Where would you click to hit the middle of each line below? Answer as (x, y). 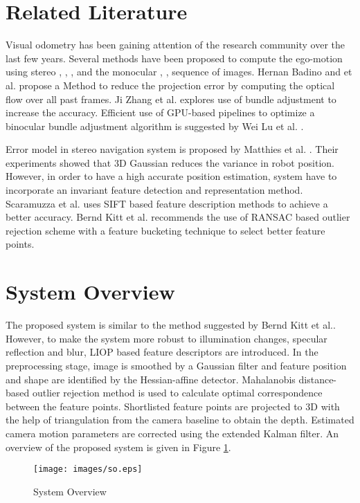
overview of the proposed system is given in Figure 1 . (118, 447)
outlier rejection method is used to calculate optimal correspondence (177, 393)
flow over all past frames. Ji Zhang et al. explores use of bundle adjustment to (171, 99)
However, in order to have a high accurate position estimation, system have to (171, 176)
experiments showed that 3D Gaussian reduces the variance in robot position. (170, 162)
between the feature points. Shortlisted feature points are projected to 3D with (173, 406)
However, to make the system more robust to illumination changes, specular (166, 338)
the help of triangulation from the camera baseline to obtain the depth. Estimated (180, 420)
